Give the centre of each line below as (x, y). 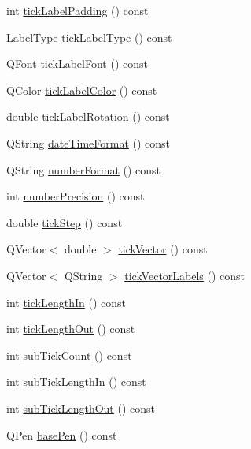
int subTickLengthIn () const (76, 382)
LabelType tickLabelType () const (89, 37)
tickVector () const (163, 249)
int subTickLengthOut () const (81, 408)
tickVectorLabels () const (185, 275)
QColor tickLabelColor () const (82, 90)
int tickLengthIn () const (66, 302)
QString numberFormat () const (84, 169)
